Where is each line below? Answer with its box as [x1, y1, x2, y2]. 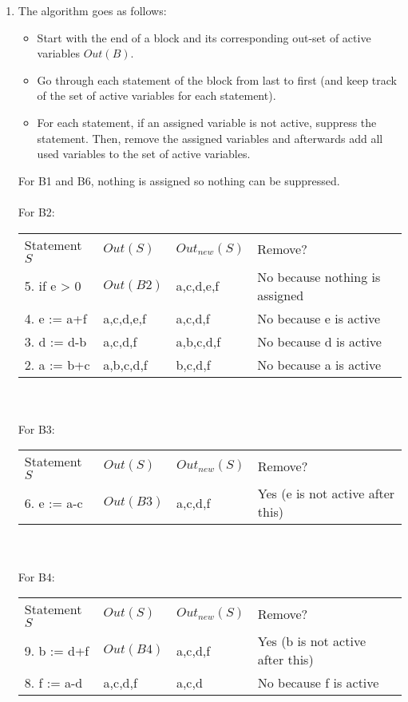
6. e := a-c [24, 493, 83, 512]
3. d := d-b [24, 331, 87, 351]
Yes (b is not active [257, 632, 366, 651]
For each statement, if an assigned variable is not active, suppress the [37, 113, 377, 130]
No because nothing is [257, 267, 381, 286]
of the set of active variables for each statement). [37, 87, 276, 104]
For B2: [18, 203, 55, 220]
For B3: [18, 420, 55, 437]
